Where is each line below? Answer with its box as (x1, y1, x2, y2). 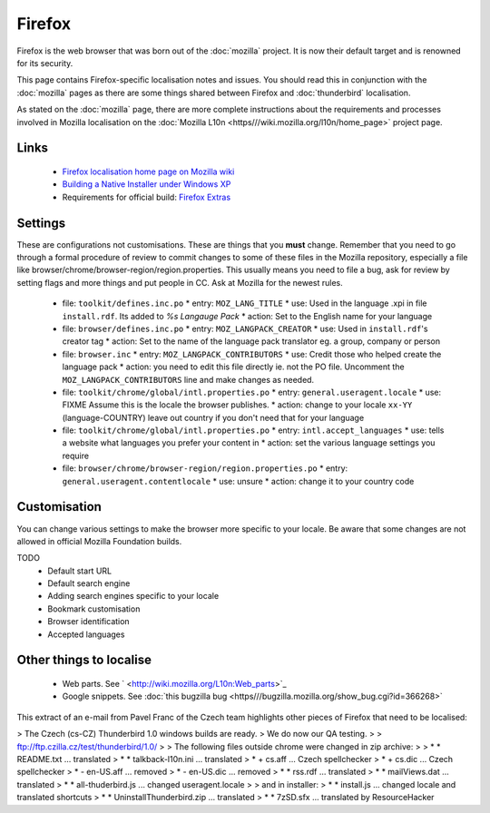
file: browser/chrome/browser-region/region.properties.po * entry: (62, 463, 348, 474)
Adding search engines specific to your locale (47, 591, 220, 602)
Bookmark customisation (47, 603, 141, 614)
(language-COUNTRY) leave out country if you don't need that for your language (62, 412, 365, 423)
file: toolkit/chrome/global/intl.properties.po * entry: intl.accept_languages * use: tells (62, 425, 445, 436)
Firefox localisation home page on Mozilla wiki (62, 166, 235, 177)
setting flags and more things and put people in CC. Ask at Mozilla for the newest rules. (16, 277, 344, 288)
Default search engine (47, 578, 131, 589)
